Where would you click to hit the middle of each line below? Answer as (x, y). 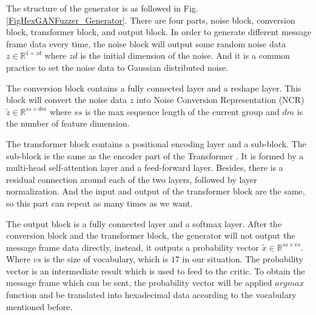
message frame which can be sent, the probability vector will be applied (139, 283)
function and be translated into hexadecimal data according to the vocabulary (151, 295)
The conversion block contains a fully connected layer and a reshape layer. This (154, 88)
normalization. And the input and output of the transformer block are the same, (156, 191)
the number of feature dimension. (68, 123)
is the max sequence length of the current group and (182, 111)
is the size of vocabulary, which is (106, 259)
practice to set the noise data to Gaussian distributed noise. (117, 67)
